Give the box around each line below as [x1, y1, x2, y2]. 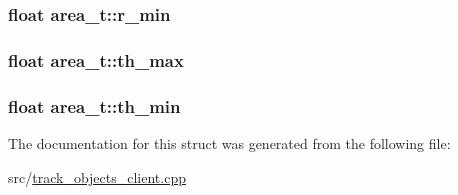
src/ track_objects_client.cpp [8, 166, 186, 187]
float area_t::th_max [8, 47, 184, 72]
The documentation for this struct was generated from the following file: [8, 132, 451, 153]
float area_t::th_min [8, 93, 181, 118]
